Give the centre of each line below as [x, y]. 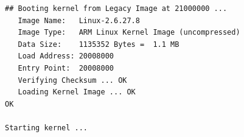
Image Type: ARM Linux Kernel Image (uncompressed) [129, 33]
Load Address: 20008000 [66, 56]
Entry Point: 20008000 [66, 68]
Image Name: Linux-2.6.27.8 [79, 20]
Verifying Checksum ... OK [72, 80]
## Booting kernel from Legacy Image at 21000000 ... [116, 9]
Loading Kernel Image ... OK [77, 92]
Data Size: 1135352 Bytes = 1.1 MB [99, 44]
